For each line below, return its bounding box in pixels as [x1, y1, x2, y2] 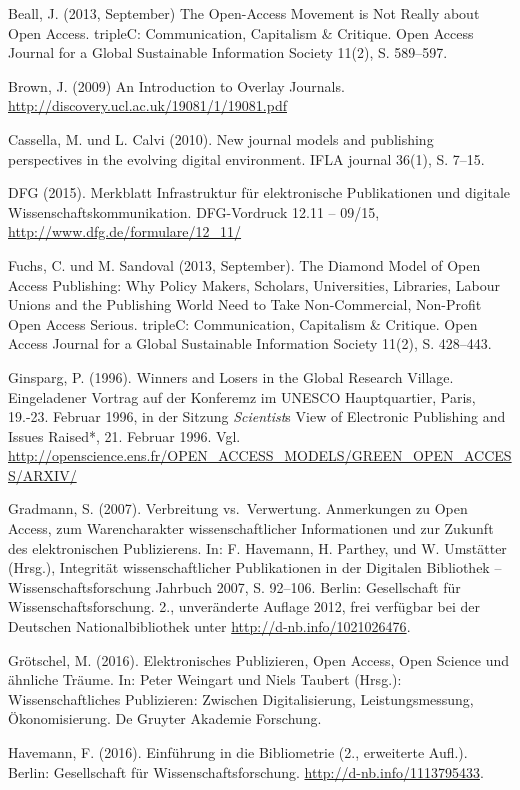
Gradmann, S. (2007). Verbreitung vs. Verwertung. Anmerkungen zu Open [8, 498, 468, 519]
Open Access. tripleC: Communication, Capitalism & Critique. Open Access [8, 22, 474, 43]
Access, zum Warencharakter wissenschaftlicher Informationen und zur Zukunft [8, 518, 494, 539]
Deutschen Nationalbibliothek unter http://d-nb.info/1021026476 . [8, 616, 411, 637]
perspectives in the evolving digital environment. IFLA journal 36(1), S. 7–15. [8, 148, 485, 169]
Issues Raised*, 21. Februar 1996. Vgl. [8, 425, 241, 446]
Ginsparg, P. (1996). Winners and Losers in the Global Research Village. [8, 366, 454, 387]
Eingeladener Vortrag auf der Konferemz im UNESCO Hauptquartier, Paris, [8, 386, 476, 407]
